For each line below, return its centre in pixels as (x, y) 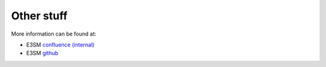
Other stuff (39, 16)
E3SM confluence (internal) (60, 45)
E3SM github (42, 53)
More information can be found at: (54, 34)
